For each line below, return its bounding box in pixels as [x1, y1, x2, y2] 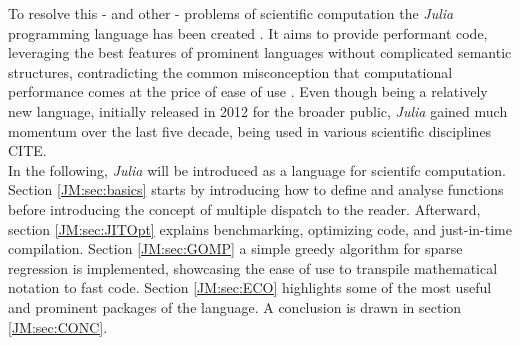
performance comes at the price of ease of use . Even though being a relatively [8, 81, 488, 102]
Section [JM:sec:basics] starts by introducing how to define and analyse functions [8, 179, 504, 200]
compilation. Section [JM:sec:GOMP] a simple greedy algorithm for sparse [8, 238, 463, 259]
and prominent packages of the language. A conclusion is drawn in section [8, 296, 462, 317]
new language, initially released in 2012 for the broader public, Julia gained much [8, 100, 508, 121]
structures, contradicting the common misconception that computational [8, 61, 453, 82]
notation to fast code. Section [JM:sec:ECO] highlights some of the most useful [8, 277, 492, 298]
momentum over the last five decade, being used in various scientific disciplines [8, 120, 492, 141]
